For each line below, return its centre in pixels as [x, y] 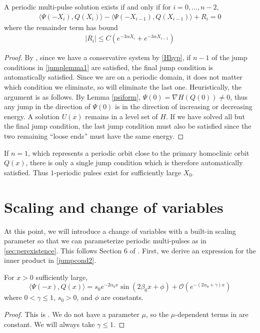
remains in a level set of [121, 116]
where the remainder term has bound [61, 27]
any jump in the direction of [47, 106]
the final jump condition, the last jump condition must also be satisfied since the [128, 126]
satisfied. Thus [26, 172]
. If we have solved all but [205, 116]
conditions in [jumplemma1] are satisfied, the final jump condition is [109, 67]
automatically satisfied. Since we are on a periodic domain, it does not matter [123, 77]
